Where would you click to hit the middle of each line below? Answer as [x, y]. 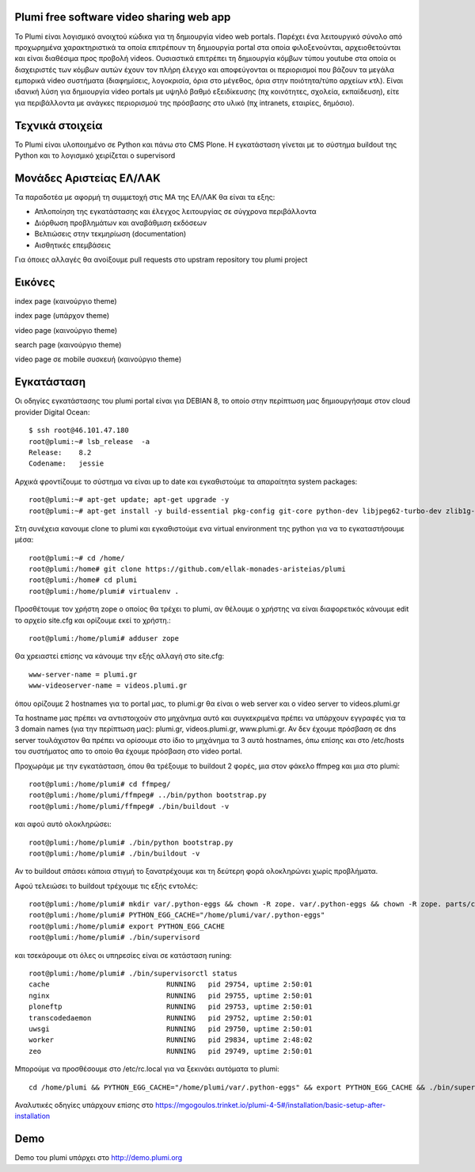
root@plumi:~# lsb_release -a [89, 441]
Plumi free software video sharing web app [123, 17]
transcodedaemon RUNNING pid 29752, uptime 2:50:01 [171, 1018]
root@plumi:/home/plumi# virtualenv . [104, 591]
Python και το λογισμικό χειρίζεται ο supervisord [95, 155]
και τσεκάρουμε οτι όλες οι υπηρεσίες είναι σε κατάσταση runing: [123, 955]
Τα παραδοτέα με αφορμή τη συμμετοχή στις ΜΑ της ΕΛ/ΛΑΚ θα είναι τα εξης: [145, 197]
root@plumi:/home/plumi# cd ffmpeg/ [100, 784]
